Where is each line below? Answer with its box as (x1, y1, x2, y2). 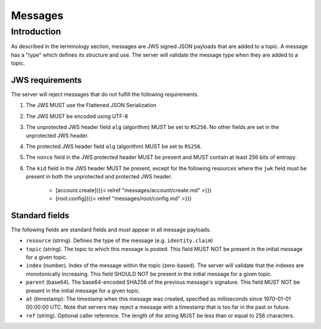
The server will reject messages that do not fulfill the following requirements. (11, 91, 199, 98)
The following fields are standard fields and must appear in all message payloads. (11, 226, 211, 233)
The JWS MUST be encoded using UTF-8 (26, 112, 128, 120)
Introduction (11, 26, 61, 37)
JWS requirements (11, 75, 82, 85)
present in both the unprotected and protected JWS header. (26, 173, 172, 180)
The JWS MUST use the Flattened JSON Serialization (26, 102, 157, 109)
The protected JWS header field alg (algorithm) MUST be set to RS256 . (26, 143, 202, 150)
